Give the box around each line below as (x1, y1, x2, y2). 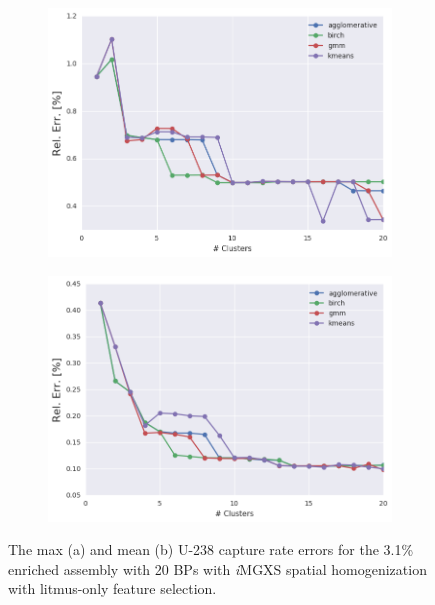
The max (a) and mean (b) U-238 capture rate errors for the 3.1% (8, 539, 414, 560)
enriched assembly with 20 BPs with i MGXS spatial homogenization (8, 558, 427, 579)
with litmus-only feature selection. (8, 578, 217, 599)
